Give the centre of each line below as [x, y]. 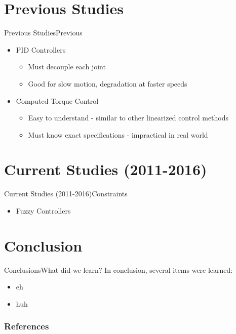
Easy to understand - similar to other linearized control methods [128, 118]
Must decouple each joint [67, 67]
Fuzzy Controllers [43, 211]
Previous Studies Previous [43, 33]
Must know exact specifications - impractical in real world [118, 134]
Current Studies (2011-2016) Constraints [66, 194]
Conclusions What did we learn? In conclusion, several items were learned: [119, 269]
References [27, 326]
